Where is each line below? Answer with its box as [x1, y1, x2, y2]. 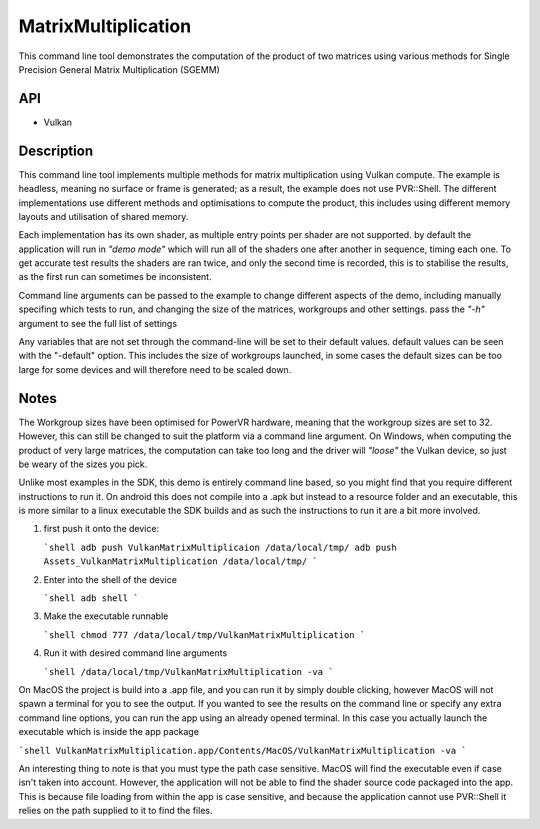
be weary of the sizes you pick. [18, 458, 148, 470]
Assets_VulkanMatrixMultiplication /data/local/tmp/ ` [43, 556, 319, 567]
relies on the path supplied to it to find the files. [18, 805, 213, 817]
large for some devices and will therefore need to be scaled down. [18, 363, 292, 375]
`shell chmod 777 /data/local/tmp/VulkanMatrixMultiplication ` [43, 629, 366, 640]
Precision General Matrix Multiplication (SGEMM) [18, 63, 220, 75]
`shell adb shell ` [43, 593, 139, 604]
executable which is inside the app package [18, 726, 200, 738]
